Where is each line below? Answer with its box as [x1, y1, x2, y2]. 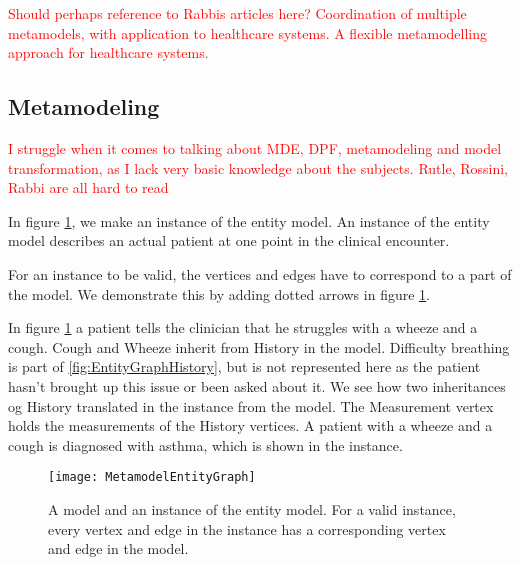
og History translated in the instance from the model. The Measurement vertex [8, 395, 494, 416]
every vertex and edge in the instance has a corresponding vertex [48, 518, 446, 539]
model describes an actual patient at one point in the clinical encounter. [8, 230, 450, 251]
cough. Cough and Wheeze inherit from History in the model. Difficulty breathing [8, 336, 510, 357]
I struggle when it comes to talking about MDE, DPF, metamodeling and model [8, 137, 502, 158]
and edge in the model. [48, 538, 189, 559]
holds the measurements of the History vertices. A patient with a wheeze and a [8, 415, 493, 436]
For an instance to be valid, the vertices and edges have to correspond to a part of [8, 263, 512, 284]
